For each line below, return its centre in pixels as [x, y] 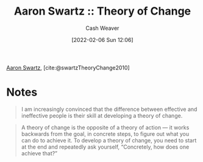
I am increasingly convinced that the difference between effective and [109, 109]
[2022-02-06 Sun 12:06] [102, 40]
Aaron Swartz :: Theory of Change [102, 11]
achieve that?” [39, 153]
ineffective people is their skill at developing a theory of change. [102, 115]
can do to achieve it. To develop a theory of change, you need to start [109, 140]
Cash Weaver [102, 28]
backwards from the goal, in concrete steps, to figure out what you [105, 134]
